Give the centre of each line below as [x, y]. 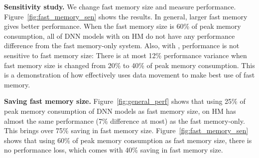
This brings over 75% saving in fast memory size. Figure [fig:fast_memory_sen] [126, 130]
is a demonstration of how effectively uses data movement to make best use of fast [129, 75]
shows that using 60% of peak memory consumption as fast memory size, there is [128, 140]
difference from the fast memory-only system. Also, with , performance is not [122, 45]
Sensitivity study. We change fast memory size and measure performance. [120, 6]
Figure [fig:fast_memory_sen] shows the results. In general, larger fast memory [126, 16]
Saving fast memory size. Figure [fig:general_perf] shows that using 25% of [125, 101]
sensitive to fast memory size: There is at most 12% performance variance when [126, 55]
